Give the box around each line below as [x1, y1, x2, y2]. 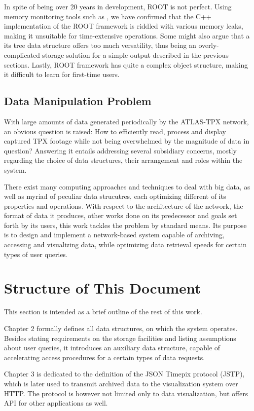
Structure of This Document [4, 278, 201, 298]
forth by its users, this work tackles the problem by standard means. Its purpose [4, 220, 247, 230]
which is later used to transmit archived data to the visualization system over [4, 378, 238, 388]
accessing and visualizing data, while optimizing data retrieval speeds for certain [4, 239, 247, 250]
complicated [4, 49, 40, 60]
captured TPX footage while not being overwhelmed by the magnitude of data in [4, 136, 250, 146]
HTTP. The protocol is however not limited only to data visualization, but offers [4, 388, 248, 398]
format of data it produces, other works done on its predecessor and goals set [4, 210, 237, 221]
